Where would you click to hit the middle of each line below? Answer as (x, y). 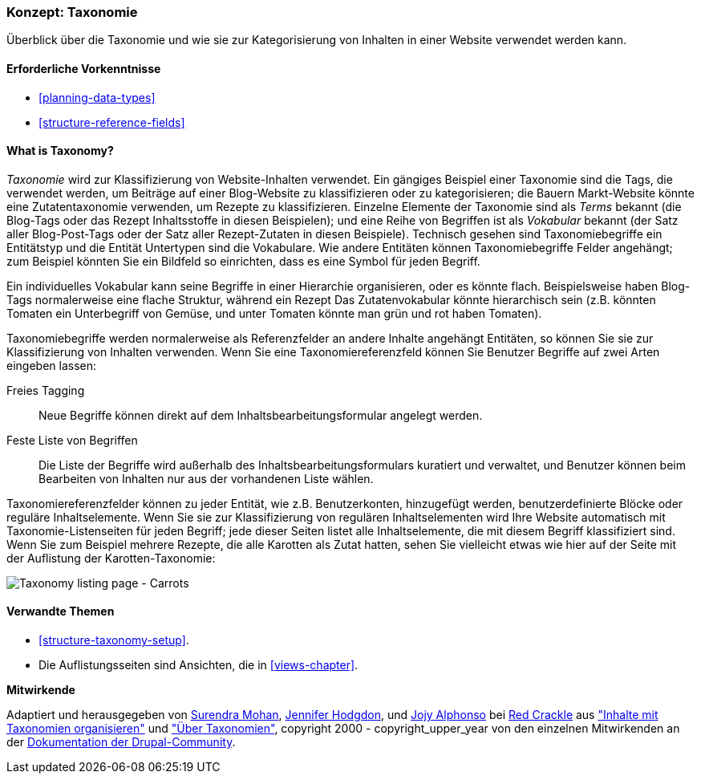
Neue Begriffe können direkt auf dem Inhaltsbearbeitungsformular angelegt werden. (261, 415)
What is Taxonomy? (60, 151)
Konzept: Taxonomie (72, 12)
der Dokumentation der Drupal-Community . (121, 742)
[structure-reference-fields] (112, 122)
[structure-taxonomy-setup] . (114, 640)
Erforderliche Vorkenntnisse (84, 68)
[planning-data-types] (97, 97)
